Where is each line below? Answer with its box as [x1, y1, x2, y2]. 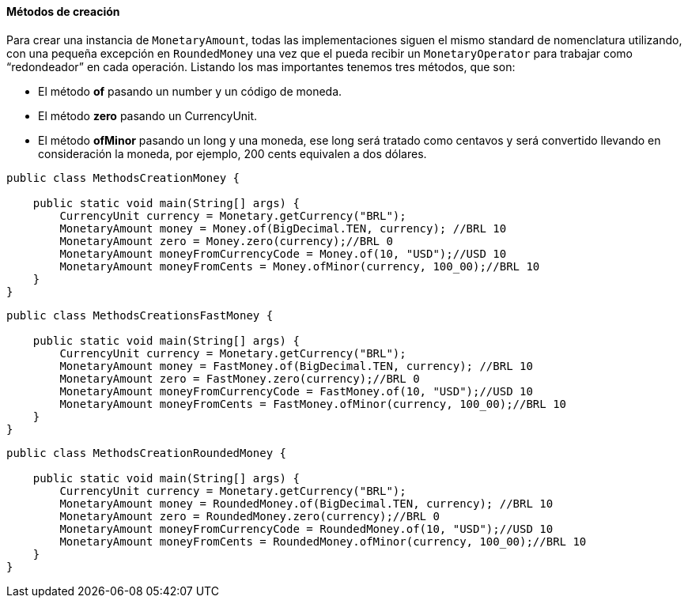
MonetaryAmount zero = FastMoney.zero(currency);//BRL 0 [59, 372, 420, 385]
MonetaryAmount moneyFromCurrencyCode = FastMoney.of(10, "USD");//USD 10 [59, 384, 533, 398]
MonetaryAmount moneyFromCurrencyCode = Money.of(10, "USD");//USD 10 [59, 247, 507, 260]
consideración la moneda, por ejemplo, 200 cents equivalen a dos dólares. [38, 146, 427, 160]
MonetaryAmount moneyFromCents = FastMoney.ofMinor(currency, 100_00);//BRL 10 [59, 397, 567, 410]
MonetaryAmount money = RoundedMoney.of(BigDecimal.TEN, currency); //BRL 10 [59, 496, 554, 510]
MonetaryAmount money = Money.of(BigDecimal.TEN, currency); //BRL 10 [59, 221, 507, 235]
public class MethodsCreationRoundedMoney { [6, 446, 287, 459]
